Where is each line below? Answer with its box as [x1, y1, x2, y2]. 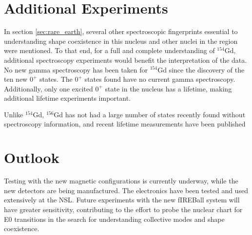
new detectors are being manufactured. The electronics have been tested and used [4, 185, 248, 195]
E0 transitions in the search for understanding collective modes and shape [4, 214, 225, 224]
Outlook [4, 147, 59, 167]
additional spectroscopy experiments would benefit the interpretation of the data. [4, 54, 247, 65]
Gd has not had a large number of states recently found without [54, 109, 246, 119]
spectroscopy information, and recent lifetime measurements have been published [4, 119, 246, 129]
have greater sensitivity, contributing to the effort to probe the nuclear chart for [4, 204, 243, 214]
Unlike [4, 109, 23, 119]
